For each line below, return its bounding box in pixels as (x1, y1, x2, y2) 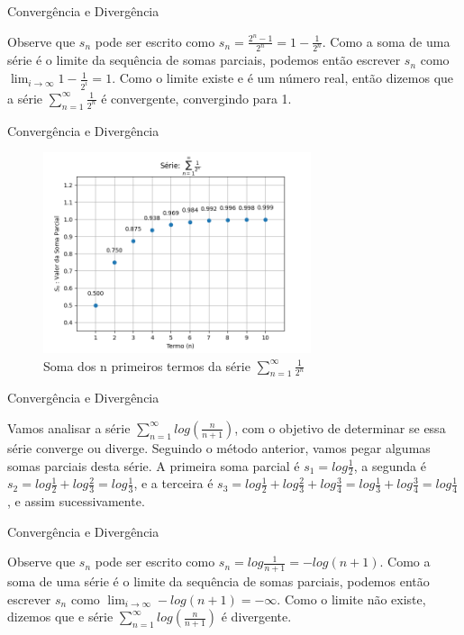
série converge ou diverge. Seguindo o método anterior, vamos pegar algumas (7, 438, 431, 457)
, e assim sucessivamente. (7, 492, 145, 511)
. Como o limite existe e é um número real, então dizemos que (112, 68, 454, 87)
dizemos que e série (7, 607, 114, 626)
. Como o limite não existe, (277, 589, 426, 608)
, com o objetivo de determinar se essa (234, 418, 446, 437)
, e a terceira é (133, 474, 214, 493)
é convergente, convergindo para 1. (101, 88, 292, 107)
